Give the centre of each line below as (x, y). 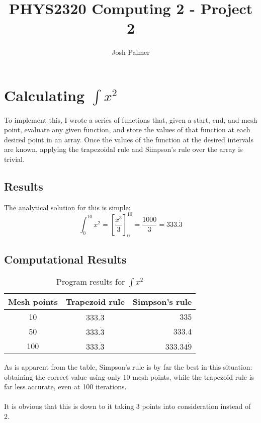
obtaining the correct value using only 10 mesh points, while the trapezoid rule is (129, 376)
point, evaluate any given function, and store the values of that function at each (127, 130)
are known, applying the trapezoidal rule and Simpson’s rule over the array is (123, 149)
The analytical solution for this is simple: (67, 207)
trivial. (14, 159)
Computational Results (65, 259)
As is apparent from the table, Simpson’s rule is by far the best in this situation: (128, 366)
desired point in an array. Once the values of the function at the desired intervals (129, 139)
